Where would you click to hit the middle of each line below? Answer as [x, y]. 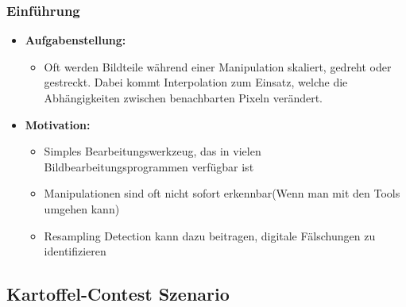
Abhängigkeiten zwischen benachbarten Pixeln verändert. [184, 98]
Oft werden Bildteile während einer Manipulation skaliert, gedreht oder [218, 66]
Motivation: [58, 124]
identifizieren [75, 251]
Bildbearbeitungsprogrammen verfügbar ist [149, 166]
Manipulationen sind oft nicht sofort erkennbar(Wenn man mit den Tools [222, 193]
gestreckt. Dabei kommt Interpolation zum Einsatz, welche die [196, 82]
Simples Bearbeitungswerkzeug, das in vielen [153, 151]
